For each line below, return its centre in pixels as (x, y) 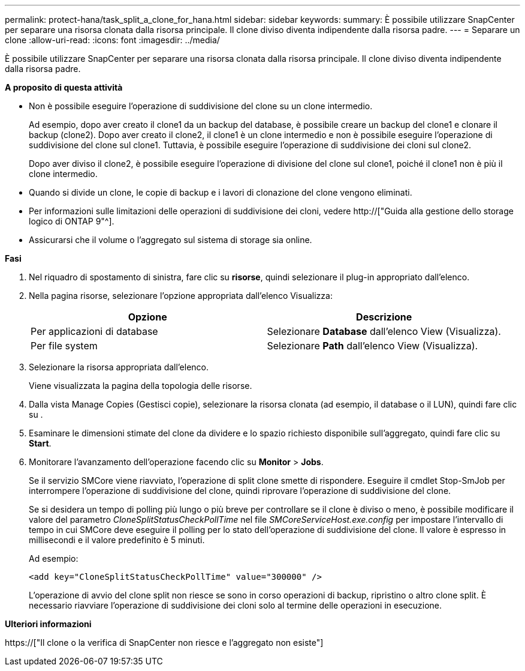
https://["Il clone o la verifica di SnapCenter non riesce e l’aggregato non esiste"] (164, 642)
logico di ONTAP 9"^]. (72, 221)
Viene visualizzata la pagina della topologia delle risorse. (141, 386)
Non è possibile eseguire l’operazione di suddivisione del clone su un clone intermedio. (201, 106)
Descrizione (384, 317)
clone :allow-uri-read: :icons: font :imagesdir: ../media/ (112, 40)
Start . (40, 443)
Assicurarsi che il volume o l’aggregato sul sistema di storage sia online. (171, 240)
